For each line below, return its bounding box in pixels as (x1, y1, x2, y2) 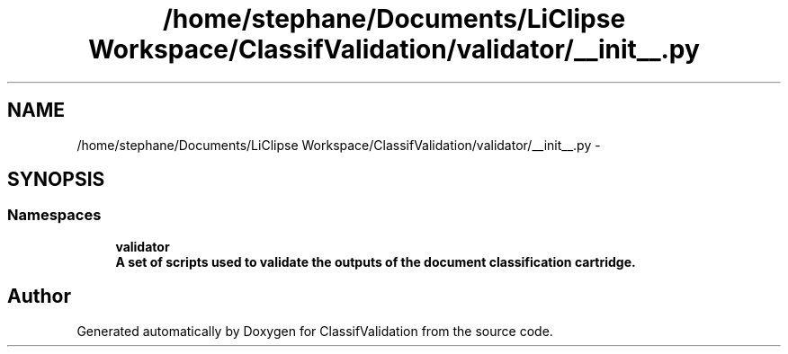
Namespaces (7, 206, 102, 225)
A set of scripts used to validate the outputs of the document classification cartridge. (115, 253, 636, 270)
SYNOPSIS (7, 168, 105, 191)
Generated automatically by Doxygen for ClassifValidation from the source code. (76, 323, 553, 339)
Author (7, 285, 71, 308)
